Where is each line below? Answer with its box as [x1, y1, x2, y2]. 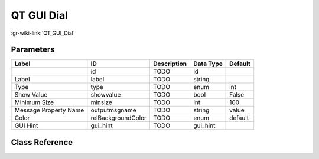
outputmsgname [90, 106, 136, 114]
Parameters [11, 45, 55, 55]
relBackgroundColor [90, 114, 147, 122]
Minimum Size [14, 98, 54, 107]
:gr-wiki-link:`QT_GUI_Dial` [11, 29, 75, 37]
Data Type [193, 59, 223, 68]
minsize [90, 98, 112, 107]
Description [152, 59, 187, 68]
